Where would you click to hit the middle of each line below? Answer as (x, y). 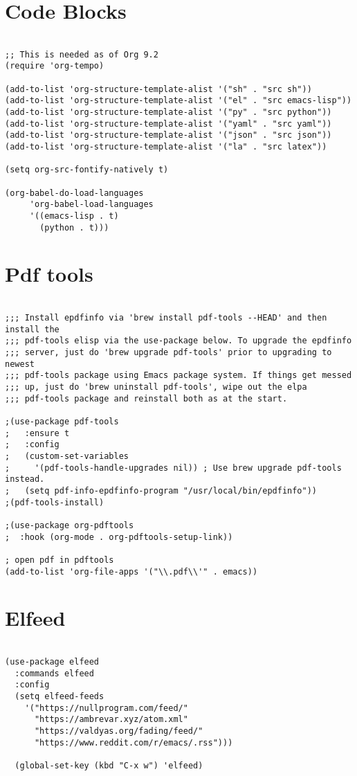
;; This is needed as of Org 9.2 (82, 54)
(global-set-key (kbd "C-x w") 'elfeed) (109, 765)
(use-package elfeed (52, 661)
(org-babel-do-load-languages (74, 193)
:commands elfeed (54, 673)
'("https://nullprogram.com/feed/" (106, 708)
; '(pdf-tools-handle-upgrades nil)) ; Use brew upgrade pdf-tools (173, 468)
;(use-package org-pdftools (70, 525)
